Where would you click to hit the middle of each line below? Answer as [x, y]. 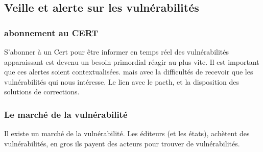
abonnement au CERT [51, 32]
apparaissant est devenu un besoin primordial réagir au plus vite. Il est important [132, 61]
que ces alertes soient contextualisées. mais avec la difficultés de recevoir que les [129, 72]
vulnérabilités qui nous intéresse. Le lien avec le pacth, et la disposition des [122, 81]
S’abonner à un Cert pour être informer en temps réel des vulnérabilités [117, 52]
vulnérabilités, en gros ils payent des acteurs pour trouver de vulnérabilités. [122, 143]
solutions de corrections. [42, 92]
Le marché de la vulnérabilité [66, 114]
